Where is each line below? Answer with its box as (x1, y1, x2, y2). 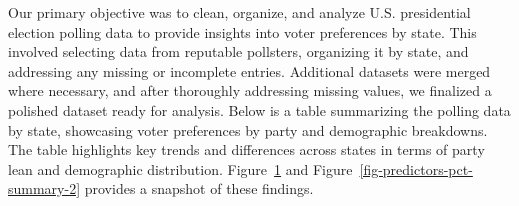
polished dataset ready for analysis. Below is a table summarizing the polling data (8, 99, 511, 120)
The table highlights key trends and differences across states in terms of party (8, 139, 485, 160)
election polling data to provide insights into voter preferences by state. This (8, 21, 477, 42)
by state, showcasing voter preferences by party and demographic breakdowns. (8, 119, 488, 140)
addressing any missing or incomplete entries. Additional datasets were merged (8, 60, 491, 81)
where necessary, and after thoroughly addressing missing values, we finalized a (8, 80, 492, 101)
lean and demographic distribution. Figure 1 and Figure (8, 158, 353, 179)
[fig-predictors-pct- (359, 158, 473, 179)
